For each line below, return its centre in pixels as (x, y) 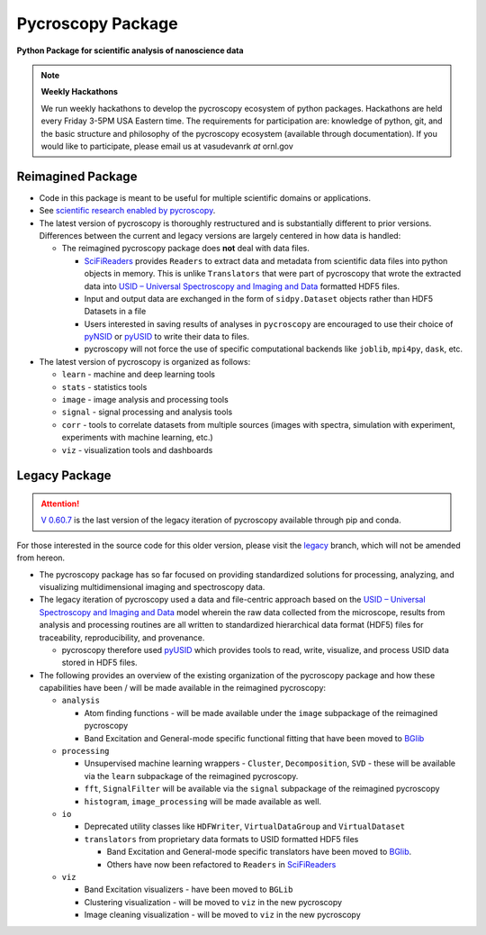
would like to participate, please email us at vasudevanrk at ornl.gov (167, 146)
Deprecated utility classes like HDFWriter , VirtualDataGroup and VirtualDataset (244, 826)
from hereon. (41, 558)
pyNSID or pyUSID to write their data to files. (166, 337)
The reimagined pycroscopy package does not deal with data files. (186, 249)
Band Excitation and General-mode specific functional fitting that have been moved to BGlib (254, 738)
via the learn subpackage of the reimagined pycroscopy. (191, 776)
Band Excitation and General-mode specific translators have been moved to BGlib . (259, 852)
